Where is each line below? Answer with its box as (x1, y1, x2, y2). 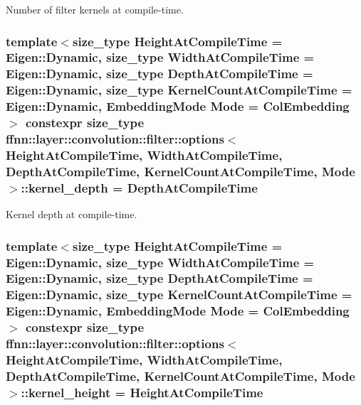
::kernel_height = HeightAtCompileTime (21, 383, 263, 401)
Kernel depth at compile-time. (6, 207, 137, 222)
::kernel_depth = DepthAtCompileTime (21, 178, 258, 196)
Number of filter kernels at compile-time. (6, 2, 184, 16)
